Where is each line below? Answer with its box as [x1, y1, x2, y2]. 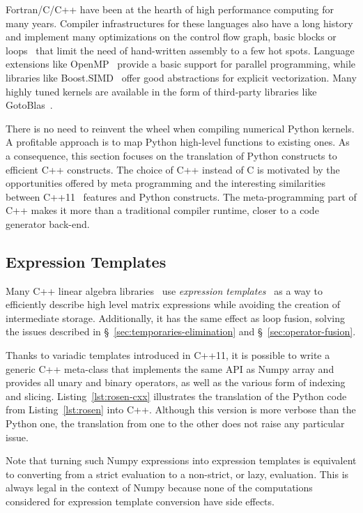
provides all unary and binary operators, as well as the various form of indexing [6, 375, 346, 390]
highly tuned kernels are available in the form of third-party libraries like [6, 84, 317, 98]
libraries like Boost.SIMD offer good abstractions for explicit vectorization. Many [6, 70, 357, 84]
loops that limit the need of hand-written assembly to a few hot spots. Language [6, 43, 355, 57]
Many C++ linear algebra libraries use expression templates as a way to [6, 283, 323, 298]
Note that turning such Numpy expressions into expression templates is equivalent [6, 453, 357, 468]
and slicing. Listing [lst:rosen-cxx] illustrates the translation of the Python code [6, 388, 347, 403]
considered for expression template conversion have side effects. [6, 494, 275, 509]
